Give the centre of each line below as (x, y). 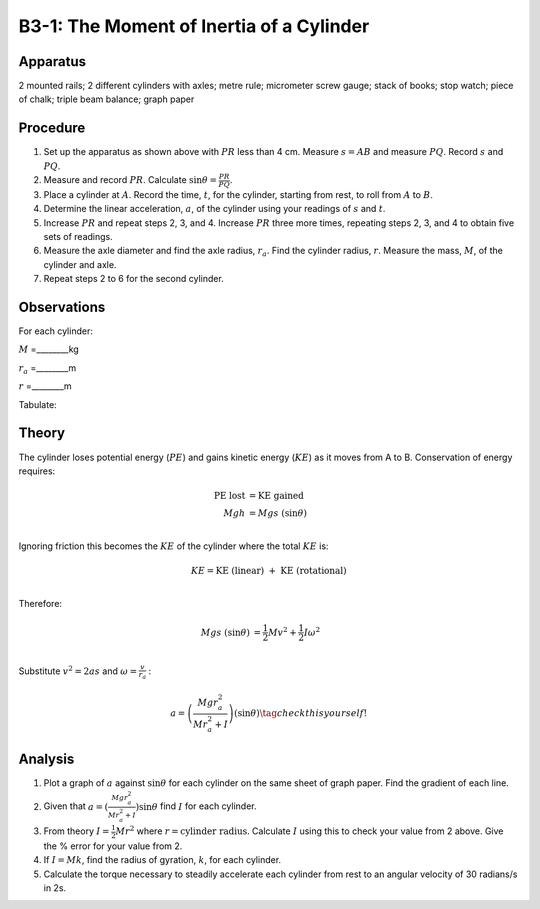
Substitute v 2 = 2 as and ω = (78, 670)
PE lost (229, 496)
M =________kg (48, 349)
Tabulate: (37, 404)
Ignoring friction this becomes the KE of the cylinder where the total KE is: (173, 546)
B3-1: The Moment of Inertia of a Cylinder (194, 26)
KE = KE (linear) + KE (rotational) (268, 571)
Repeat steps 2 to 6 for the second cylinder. (133, 279)
